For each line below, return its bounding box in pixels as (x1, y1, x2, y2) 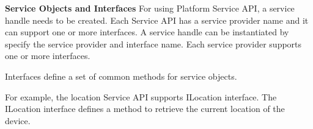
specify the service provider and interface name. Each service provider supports (5, 37, 302, 50)
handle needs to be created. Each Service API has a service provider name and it (5, 13, 309, 26)
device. (5, 114, 31, 127)
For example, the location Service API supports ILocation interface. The (5, 90, 277, 103)
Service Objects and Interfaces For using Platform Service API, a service (5, 2, 295, 14)
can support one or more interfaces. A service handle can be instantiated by (5, 26, 289, 38)
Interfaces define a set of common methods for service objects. (5, 69, 237, 82)
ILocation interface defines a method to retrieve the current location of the (5, 102, 285, 115)
